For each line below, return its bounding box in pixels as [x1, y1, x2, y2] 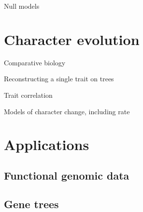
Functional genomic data [4, 167, 129, 182]
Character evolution [4, 29, 140, 49]
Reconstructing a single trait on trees [4, 74, 114, 84]
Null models [4, 1, 40, 11]
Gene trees [4, 196, 59, 211]
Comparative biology [4, 57, 66, 67]
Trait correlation [4, 90, 53, 100]
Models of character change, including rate [4, 106, 130, 116]
